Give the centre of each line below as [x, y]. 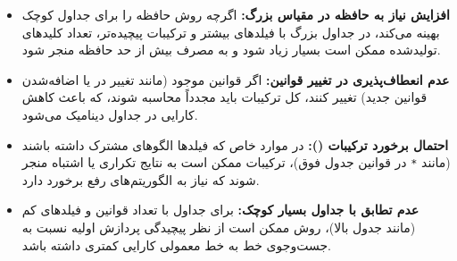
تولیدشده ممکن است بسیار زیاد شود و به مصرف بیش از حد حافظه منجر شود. [231, 50]
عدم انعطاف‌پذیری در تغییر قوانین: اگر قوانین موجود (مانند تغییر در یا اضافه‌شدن [236, 79]
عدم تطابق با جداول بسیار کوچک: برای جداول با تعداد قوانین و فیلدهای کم [220, 210]
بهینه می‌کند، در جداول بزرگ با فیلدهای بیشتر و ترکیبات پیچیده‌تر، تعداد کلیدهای [231, 32]
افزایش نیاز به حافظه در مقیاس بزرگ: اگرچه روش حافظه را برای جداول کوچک [236, 14]
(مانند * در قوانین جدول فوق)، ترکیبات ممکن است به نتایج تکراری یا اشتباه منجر [236, 162]
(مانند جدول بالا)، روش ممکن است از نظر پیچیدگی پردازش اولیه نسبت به [219, 227]
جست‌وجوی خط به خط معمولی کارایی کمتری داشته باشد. [176, 244]
